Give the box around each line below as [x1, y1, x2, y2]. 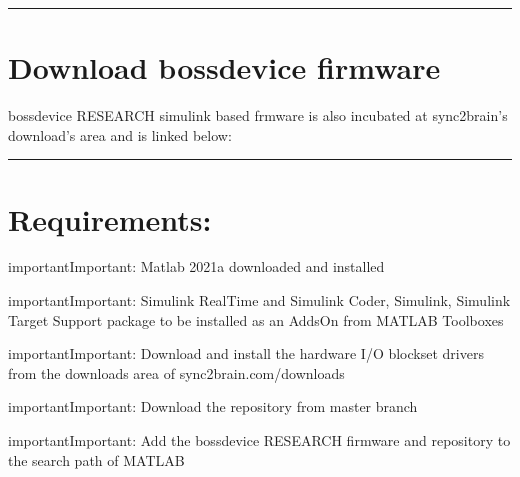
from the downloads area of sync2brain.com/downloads [8, 362, 345, 383]
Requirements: [8, 198, 212, 239]
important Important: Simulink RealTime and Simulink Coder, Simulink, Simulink [8, 290, 511, 311]
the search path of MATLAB [8, 449, 185, 470]
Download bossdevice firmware [8, 47, 441, 88]
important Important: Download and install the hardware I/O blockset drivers [8, 343, 484, 364]
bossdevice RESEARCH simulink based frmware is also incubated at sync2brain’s [8, 105, 508, 126]
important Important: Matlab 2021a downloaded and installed [8, 256, 385, 277]
